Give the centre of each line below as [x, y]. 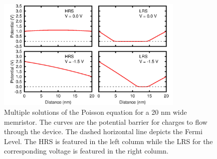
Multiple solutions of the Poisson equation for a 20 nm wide [96, 112]
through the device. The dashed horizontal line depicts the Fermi [103, 131]
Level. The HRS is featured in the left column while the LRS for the [108, 141]
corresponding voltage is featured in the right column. [86, 151]
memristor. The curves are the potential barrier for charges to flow [106, 121]
